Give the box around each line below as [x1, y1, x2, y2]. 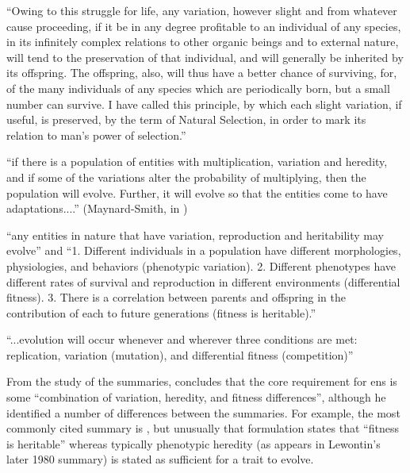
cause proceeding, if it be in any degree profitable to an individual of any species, [6, 17, 401, 34]
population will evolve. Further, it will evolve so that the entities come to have [6, 184, 388, 201]
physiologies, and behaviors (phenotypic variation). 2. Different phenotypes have [6, 257, 397, 274]
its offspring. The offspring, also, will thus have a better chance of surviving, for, [6, 64, 397, 81]
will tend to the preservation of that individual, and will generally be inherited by [6, 48, 404, 65]
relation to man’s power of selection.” [6, 126, 186, 143]
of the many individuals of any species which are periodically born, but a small [6, 79, 390, 96]
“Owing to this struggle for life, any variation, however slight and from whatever [6, 2, 397, 18]
